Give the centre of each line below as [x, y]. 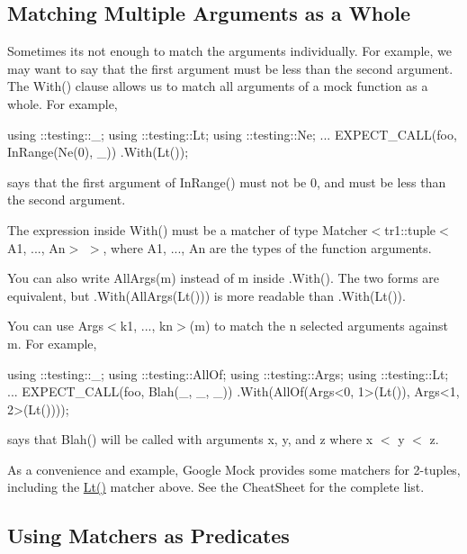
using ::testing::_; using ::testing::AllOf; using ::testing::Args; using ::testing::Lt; [228, 373]
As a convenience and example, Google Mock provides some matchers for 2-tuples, [234, 469]
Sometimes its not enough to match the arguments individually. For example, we [230, 51]
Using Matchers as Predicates [148, 536]
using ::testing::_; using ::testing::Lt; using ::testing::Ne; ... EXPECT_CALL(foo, [232, 134]
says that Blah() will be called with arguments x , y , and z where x [190, 439]
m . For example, [52, 343]
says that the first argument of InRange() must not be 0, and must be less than [227, 182]
